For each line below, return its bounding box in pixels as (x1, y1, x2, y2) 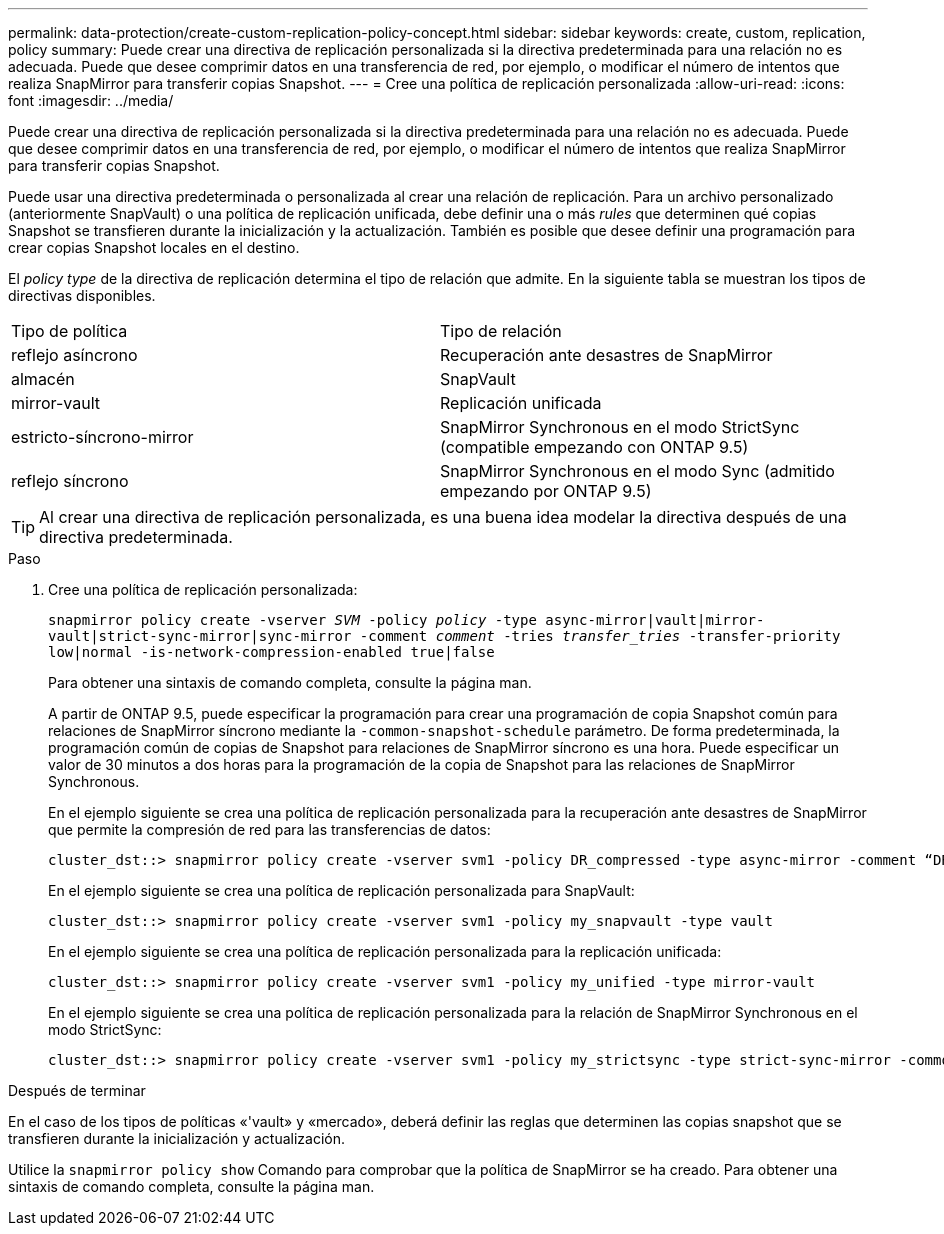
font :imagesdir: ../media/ (8, 92, 174, 109)
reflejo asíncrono (11, 345, 138, 365)
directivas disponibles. (8, 287, 156, 304)
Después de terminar (8, 1082, 146, 1099)
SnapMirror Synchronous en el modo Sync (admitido (440, 461, 835, 481)
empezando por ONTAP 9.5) (440, 481, 652, 501)
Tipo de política (11, 321, 128, 341)
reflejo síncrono (11, 471, 129, 491)
